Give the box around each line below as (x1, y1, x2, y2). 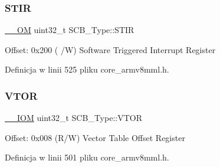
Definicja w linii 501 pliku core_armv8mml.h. (5, 151, 169, 163)
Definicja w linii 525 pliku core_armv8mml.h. (5, 63, 169, 76)
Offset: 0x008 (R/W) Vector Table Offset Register (5, 131, 185, 143)
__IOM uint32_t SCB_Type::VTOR (5, 112, 142, 124)
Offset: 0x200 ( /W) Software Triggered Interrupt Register (5, 43, 216, 55)
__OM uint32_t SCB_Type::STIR (5, 24, 134, 36)
